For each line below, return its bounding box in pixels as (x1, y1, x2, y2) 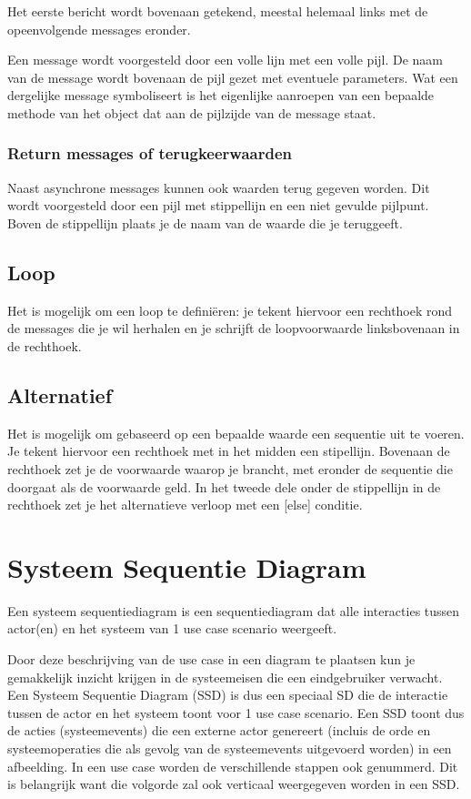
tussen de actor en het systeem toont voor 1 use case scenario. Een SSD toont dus (7, 703, 465, 722)
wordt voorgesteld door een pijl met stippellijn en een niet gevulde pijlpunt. (7, 196, 429, 215)
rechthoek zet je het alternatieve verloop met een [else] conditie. (7, 495, 363, 514)
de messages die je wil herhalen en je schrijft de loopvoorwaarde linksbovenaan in (7, 319, 460, 338)
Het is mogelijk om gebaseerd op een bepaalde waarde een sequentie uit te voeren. (7, 423, 465, 442)
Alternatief (7, 380, 113, 409)
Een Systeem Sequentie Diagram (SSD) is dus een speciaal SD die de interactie (7, 685, 448, 704)
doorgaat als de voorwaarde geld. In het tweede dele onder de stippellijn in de (7, 477, 441, 496)
